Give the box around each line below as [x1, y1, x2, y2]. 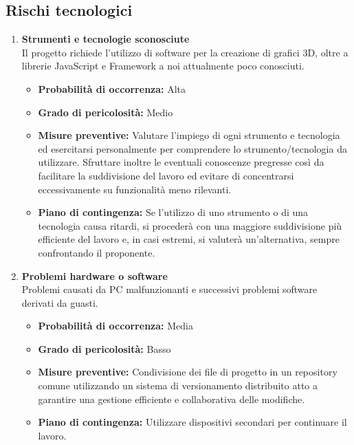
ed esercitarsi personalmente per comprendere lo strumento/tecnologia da [38, 141, 347, 155]
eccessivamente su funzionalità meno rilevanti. [38, 182, 232, 196]
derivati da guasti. [21, 295, 98, 310]
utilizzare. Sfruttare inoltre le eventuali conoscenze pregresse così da [38, 155, 324, 169]
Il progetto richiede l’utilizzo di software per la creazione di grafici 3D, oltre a [21, 45, 349, 59]
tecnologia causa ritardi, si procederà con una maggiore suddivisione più [38, 218, 342, 232]
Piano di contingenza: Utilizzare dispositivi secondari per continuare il [38, 415, 347, 429]
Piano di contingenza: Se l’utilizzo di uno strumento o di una [38, 205, 309, 219]
